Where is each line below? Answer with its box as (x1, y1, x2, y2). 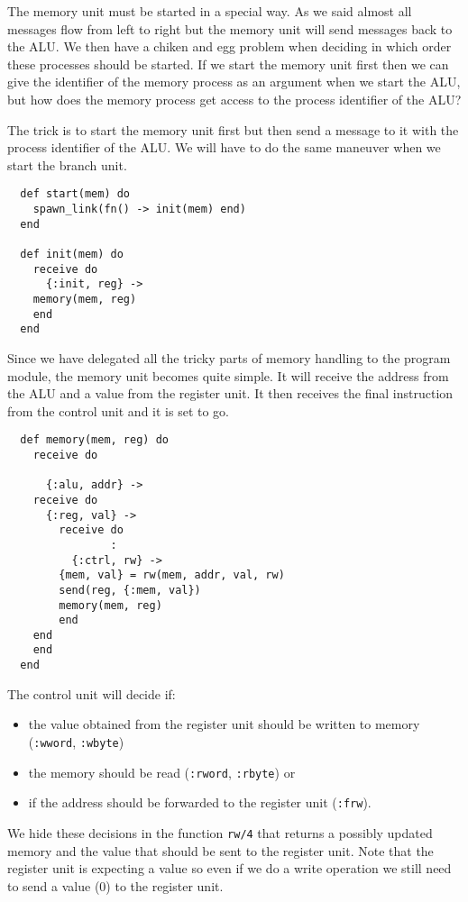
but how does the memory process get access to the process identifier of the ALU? (7, 89, 462, 108)
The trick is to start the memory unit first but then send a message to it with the (7, 120, 459, 139)
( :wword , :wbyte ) (28, 732, 124, 751)
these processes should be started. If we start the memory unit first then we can (7, 54, 449, 73)
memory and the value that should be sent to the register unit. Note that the (7, 841, 434, 860)
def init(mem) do (20, 247, 124, 260)
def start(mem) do (20, 187, 131, 201)
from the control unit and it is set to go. (7, 401, 230, 420)
